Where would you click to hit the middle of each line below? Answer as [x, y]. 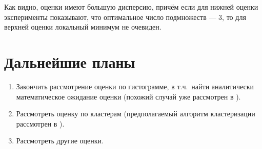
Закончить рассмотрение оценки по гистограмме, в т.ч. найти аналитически [135, 86]
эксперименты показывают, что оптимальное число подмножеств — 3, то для [125, 17]
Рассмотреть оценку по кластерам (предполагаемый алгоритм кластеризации [136, 114]
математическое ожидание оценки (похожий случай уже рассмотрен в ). [128, 96]
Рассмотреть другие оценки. [60, 141]
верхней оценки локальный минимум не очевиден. [83, 27]
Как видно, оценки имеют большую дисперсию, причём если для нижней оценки [131, 7]
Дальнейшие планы [70, 61]
